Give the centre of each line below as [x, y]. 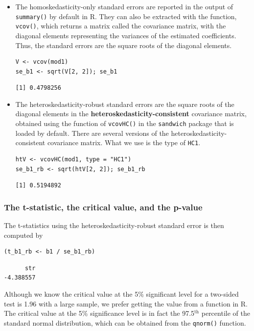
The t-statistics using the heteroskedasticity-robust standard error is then [114, 225]
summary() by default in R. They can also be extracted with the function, [126, 16]
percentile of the [226, 313]
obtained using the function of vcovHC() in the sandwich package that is [125, 123]
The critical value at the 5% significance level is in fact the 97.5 [99, 313]
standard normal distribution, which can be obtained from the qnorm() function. [125, 322]
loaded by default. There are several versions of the [92, 133]
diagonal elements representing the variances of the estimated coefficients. [126, 35]
